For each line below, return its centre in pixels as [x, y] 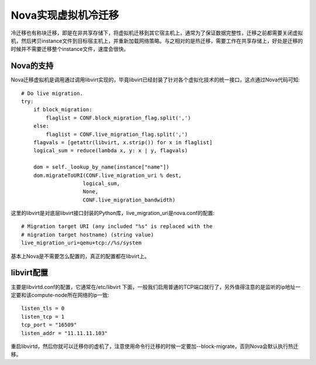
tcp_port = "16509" [49, 325]
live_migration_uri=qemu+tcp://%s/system [81, 243]
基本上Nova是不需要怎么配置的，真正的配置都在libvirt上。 [80, 256]
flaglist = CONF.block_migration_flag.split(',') [118, 118]
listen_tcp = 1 [43, 317]
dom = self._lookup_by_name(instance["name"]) [101, 167]
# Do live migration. [52, 93]
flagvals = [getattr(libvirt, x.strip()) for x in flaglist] [123, 142]
